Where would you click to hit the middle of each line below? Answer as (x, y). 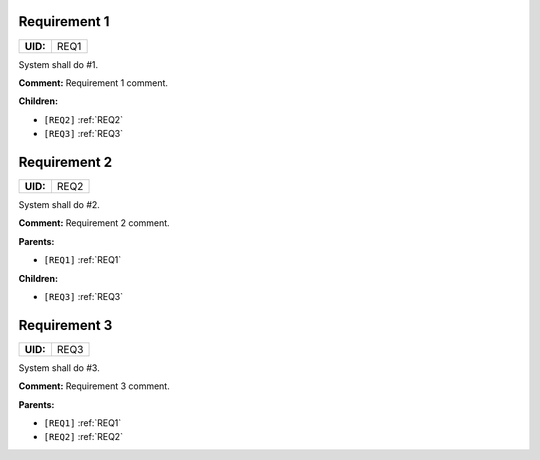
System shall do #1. (58, 64)
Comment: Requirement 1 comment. (93, 82)
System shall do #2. (59, 204)
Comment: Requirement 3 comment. (94, 386)
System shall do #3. (59, 367)
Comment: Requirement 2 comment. (94, 223)
